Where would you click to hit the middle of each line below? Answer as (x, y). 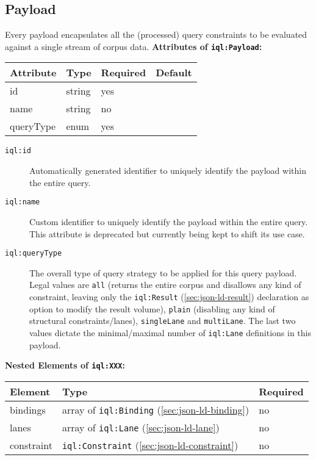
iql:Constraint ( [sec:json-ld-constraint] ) (150, 445)
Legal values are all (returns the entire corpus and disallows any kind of (165, 285)
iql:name (23, 202)
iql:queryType (34, 253)
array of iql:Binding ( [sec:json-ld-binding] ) (156, 409)
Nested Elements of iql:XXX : (65, 365)
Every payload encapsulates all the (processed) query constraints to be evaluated (156, 34)
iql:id (18, 151)
